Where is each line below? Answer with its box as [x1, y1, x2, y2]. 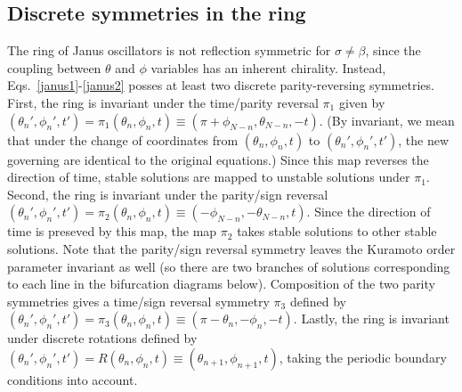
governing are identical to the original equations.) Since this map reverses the [7, 150, 429, 168]
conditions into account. [7, 370, 138, 388]
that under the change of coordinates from [7, 130, 239, 149]
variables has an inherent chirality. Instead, [150, 58, 386, 77]
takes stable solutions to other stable [237, 222, 437, 241]
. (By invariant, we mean [319, 110, 455, 129]
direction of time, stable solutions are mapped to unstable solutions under [7, 167, 410, 186]
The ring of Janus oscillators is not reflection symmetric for [7, 41, 331, 60]
